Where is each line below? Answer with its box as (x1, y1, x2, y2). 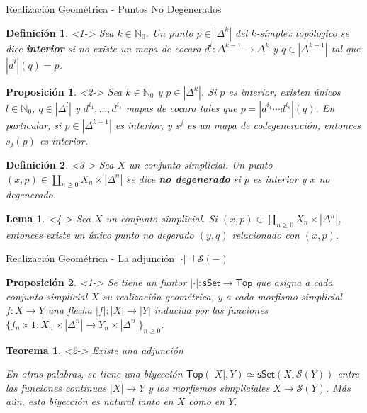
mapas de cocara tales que (125, 100, 237, 115)
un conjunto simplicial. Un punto (129, 157, 273, 172)
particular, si (6, 117, 62, 132)
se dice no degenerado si (126, 171, 241, 186)
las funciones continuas (6, 380, 107, 395)
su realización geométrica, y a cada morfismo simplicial (102, 288, 342, 303)
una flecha (47, 302, 92, 317)
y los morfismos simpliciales (148, 380, 270, 395)
